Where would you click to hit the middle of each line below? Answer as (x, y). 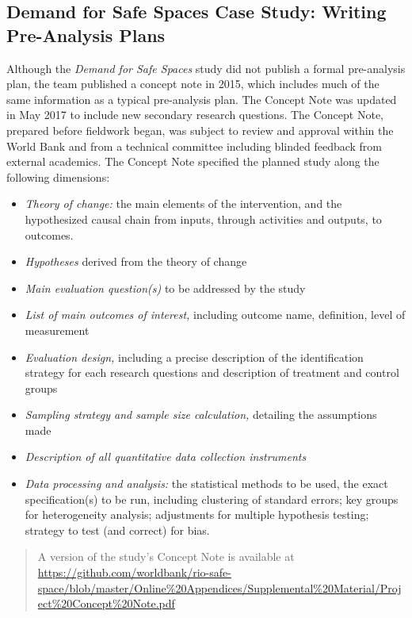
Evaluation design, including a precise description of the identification (194, 357)
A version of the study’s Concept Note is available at (166, 557)
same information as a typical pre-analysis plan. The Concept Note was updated (202, 99)
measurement (57, 330)
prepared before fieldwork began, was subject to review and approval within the (200, 130)
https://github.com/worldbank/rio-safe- (134, 572)
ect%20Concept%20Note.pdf (106, 603)
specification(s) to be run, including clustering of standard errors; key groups (212, 499)
